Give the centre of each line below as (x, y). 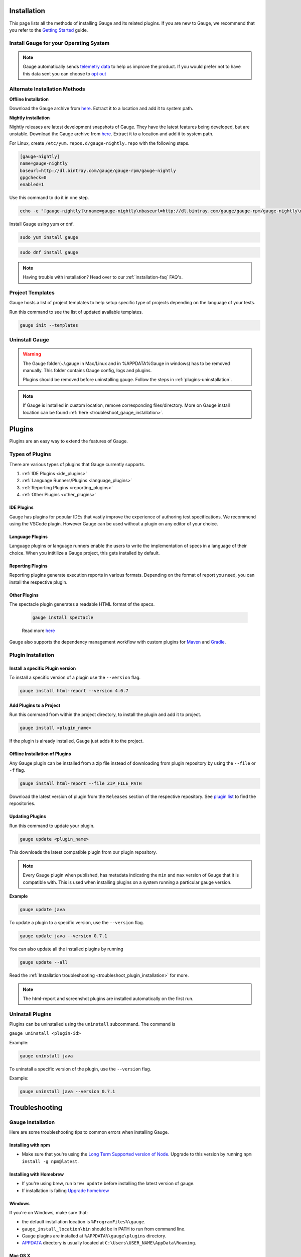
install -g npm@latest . (50, 1161)
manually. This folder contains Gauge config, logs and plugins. (87, 371)
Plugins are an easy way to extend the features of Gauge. (68, 441)
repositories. (22, 803)
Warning (32, 354)
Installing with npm (30, 1145)
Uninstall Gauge (29, 340)
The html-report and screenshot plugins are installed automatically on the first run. (108, 999)
